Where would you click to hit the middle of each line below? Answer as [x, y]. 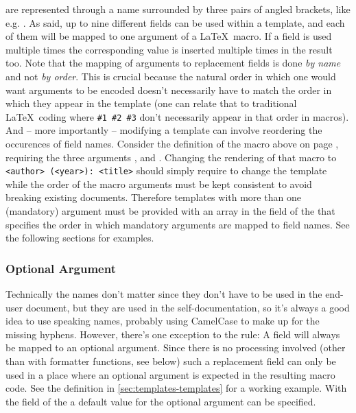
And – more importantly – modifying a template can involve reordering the [164, 130]
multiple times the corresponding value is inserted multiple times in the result [169, 49]
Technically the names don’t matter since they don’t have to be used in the [164, 294]
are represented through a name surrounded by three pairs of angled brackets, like [178, 9]
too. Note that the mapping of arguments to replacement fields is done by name [173, 63]
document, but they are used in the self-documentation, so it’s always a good [188, 307]
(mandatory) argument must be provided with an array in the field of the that [170, 211]
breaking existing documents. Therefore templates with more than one [153, 197]
